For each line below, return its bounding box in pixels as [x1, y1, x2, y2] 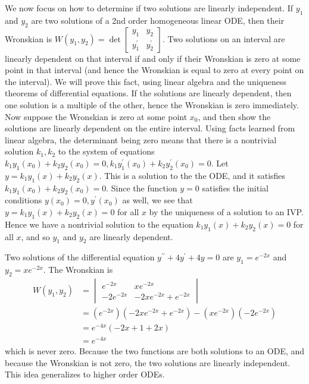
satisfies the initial [202, 181, 269, 194]
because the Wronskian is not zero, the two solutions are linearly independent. [5, 356, 291, 369]
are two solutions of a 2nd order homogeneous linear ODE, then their [31, 14, 285, 26]
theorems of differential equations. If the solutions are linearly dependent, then [5, 87, 292, 99]
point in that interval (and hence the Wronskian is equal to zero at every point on [5, 64, 304, 76]
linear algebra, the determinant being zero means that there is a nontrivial [5, 133, 277, 146]
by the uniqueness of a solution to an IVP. [149, 205, 304, 218]
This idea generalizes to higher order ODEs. [5, 368, 165, 380]
